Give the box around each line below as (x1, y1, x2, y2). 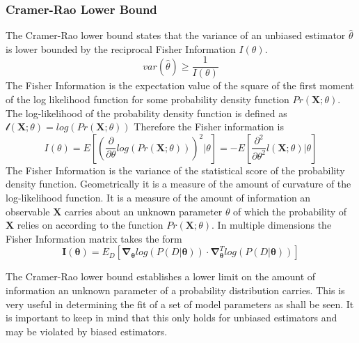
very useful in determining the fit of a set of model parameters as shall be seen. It (6, 296, 354, 311)
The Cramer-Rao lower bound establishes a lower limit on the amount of (6, 269, 316, 284)
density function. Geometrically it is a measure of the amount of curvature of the (6, 176, 351, 191)
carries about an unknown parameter (65, 204, 223, 218)
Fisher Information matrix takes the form (6, 231, 182, 245)
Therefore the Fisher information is (134, 119, 284, 134)
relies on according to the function (17, 218, 163, 232)
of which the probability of (233, 204, 347, 218)
